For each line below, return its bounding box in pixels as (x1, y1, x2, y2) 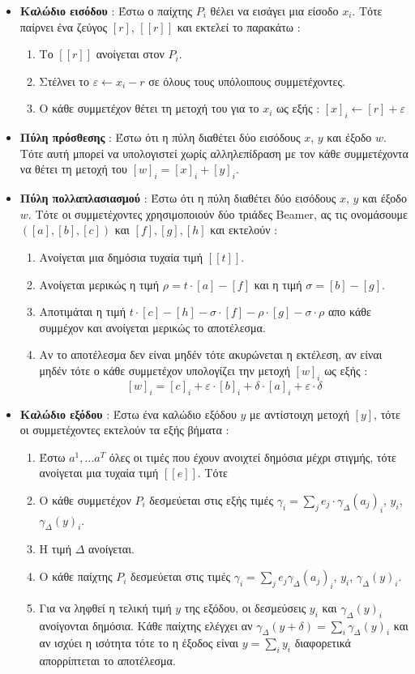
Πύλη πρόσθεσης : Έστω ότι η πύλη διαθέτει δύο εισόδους (19, 129, 301, 146)
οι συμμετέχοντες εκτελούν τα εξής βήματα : (19, 421, 229, 438)
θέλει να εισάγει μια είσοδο (210, 2, 339, 19)
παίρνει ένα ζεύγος (19, 18, 108, 35)
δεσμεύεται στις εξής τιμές (149, 491, 273, 508)
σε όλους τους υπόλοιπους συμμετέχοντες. (148, 72, 345, 89)
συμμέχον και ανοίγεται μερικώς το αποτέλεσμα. (39, 318, 266, 335)
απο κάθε (327, 303, 371, 320)
